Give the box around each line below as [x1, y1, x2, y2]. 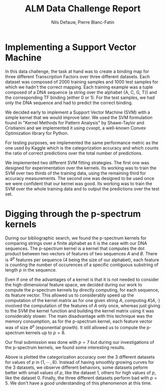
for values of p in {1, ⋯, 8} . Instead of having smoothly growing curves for [5, 359, 154, 365]
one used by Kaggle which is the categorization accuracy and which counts [5, 145, 159, 150]
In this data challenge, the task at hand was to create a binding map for [5, 68, 149, 74]
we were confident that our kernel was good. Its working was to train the [5, 180, 153, 186]
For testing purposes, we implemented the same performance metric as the [5, 140, 159, 146]
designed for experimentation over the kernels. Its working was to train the [5, 165, 157, 171]
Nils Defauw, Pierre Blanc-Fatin [51, 19, 115, 25]
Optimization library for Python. [5, 130, 69, 136]
